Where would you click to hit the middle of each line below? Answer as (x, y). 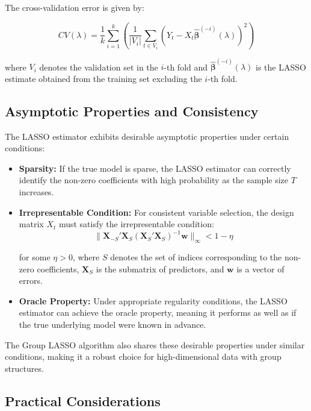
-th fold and (186, 67)
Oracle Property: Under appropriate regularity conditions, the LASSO (153, 300)
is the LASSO (281, 67)
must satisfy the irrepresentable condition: (136, 224)
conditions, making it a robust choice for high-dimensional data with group (143, 356)
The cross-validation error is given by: (75, 7)
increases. (36, 192)
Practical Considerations (83, 400)
